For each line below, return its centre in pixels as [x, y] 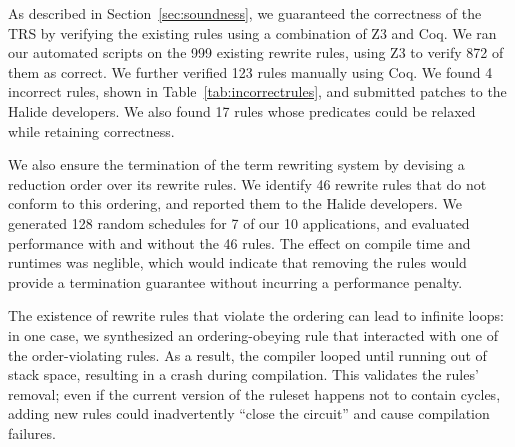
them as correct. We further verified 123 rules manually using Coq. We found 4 [250, 71]
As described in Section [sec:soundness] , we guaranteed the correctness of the [245, 13]
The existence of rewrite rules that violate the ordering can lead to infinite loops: [256, 315]
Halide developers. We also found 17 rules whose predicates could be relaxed [242, 110]
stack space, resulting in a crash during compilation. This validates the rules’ [243, 374]
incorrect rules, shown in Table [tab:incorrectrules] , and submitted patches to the [257, 91]
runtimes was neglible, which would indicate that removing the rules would [237, 262]
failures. [32, 432]
